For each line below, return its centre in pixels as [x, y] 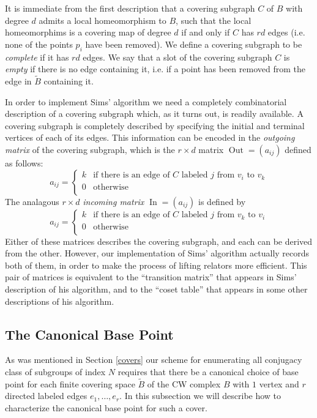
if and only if [206, 32]
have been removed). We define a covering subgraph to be [194, 44]
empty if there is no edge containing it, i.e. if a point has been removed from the [155, 69]
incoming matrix [114, 201]
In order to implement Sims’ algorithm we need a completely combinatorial [146, 101]
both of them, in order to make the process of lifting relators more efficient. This [156, 265]
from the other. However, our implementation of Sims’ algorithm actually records [157, 253]
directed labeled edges [46, 396]
